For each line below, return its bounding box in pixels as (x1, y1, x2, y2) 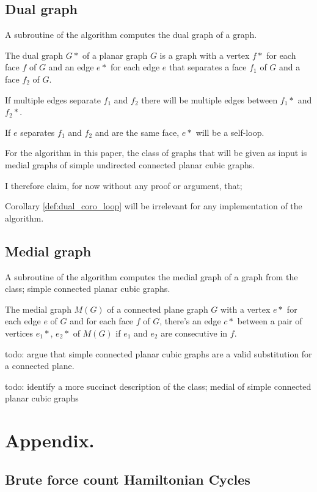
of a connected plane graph (107, 302, 208, 315)
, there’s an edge (159, 315, 221, 327)
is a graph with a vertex (159, 48, 250, 61)
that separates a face (169, 61, 247, 73)
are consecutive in (161, 326, 228, 339)
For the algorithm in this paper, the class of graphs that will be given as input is (5, 146, 307, 159)
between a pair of (237, 315, 302, 327)
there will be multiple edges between (141, 93, 278, 106)
